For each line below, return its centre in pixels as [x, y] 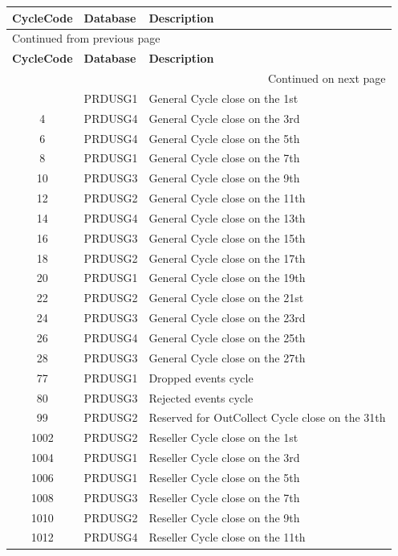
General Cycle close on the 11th [227, 198]
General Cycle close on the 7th [224, 158]
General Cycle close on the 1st [223, 98]
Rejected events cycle [201, 397]
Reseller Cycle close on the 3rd [224, 458]
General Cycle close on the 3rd [224, 118]
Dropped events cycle [201, 377]
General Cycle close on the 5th [224, 138]
